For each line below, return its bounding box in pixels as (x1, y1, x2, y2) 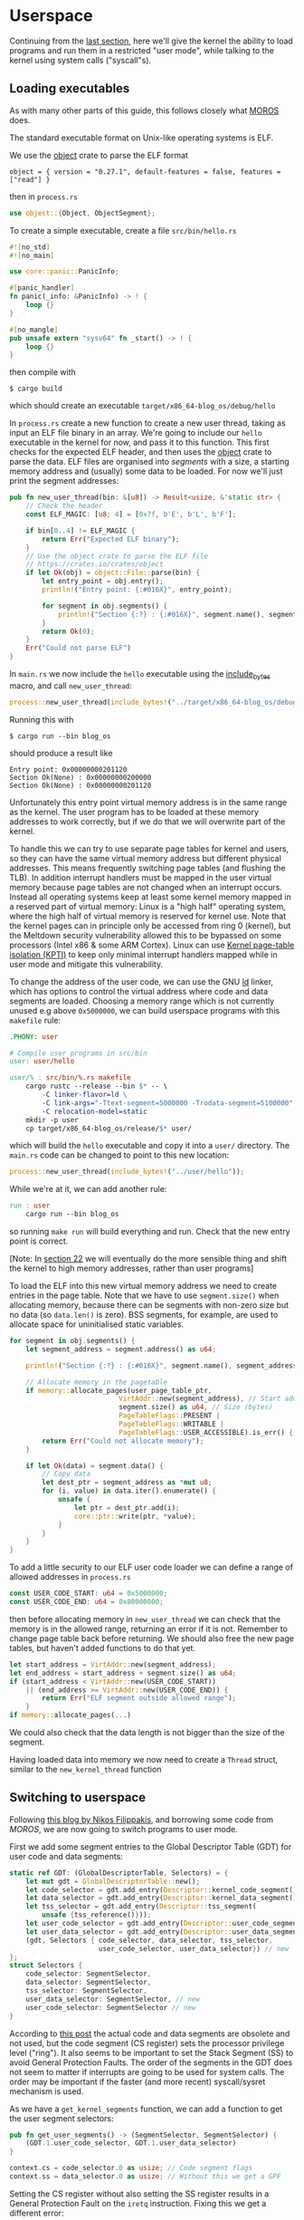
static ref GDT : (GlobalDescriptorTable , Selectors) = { (9, 1868, 229, 1878)
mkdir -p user (25, 1115, 79, 1124)
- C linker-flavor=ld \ (42, 1091, 128, 1100)
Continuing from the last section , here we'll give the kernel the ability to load (9, 35, 294, 46)
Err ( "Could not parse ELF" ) (25, 644, 131, 653)
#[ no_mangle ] (9, 325, 59, 334)
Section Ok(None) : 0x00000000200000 (9, 773, 152, 782)
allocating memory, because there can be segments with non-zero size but (9, 1300, 290, 1311)
